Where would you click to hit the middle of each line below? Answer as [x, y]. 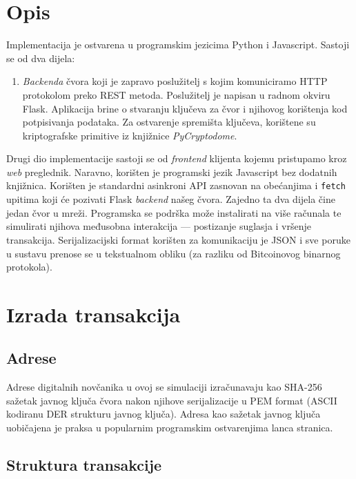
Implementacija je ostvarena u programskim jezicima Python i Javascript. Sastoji [178, 45]
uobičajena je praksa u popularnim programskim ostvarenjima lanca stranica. [170, 428]
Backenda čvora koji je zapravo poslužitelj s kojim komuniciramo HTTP [175, 81]
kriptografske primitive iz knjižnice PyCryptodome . [130, 135]
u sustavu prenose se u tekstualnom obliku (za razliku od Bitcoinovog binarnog [174, 253]
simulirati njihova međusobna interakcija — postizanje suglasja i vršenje [159, 226]
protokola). [29, 267]
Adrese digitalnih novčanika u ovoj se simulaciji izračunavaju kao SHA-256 [164, 387]
